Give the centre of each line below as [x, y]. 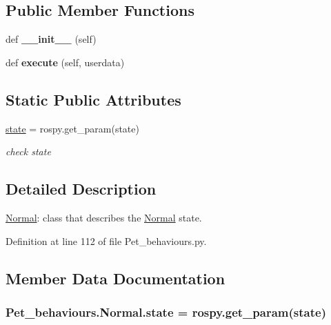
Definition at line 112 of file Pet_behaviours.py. [106, 240]
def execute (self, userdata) [65, 62]
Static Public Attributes [93, 99]
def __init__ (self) [51, 39]
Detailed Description [81, 189]
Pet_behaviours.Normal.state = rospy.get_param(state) [166, 312]
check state [28, 151]
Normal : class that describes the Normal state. [104, 217]
